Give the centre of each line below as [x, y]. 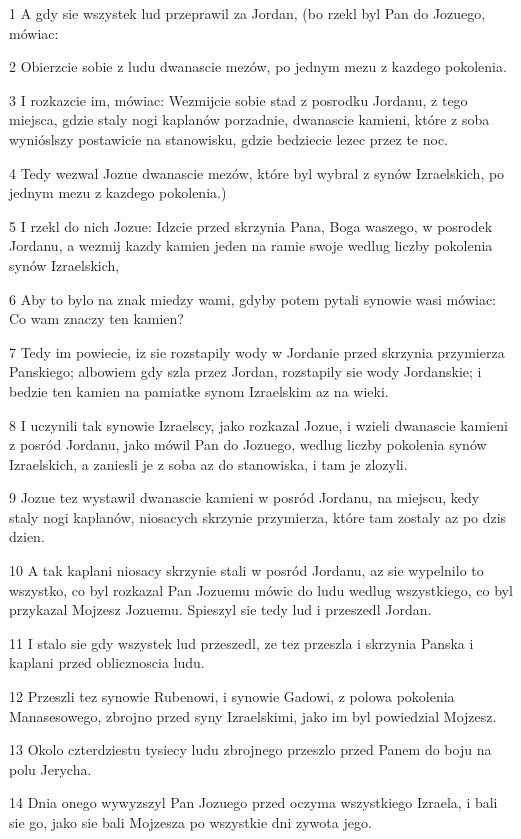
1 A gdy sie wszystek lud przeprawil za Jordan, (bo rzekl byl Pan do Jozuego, [247, 13]
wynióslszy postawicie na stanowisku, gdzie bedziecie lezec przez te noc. [229, 138]
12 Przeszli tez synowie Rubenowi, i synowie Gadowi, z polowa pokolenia [232, 696]
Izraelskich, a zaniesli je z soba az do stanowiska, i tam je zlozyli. [208, 463]
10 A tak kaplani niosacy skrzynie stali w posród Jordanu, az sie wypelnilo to [246, 570]
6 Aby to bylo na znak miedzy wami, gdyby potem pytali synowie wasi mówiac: [253, 298]
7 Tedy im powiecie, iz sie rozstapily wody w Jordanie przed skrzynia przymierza [257, 351]
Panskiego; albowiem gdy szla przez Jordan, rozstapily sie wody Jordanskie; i [245, 371]
